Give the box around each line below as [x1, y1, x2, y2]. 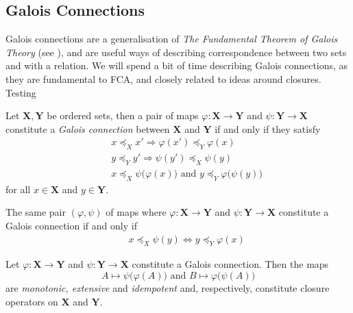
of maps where [106, 205, 167, 219]
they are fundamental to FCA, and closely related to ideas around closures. [5, 71, 321, 86]
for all [5, 181, 31, 196]
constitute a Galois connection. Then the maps [132, 257, 329, 271]
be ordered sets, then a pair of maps [47, 108, 199, 123]
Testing [5, 85, 36, 99]
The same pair [5, 205, 66, 219]
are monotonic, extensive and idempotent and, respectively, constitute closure [5, 281, 330, 295]
